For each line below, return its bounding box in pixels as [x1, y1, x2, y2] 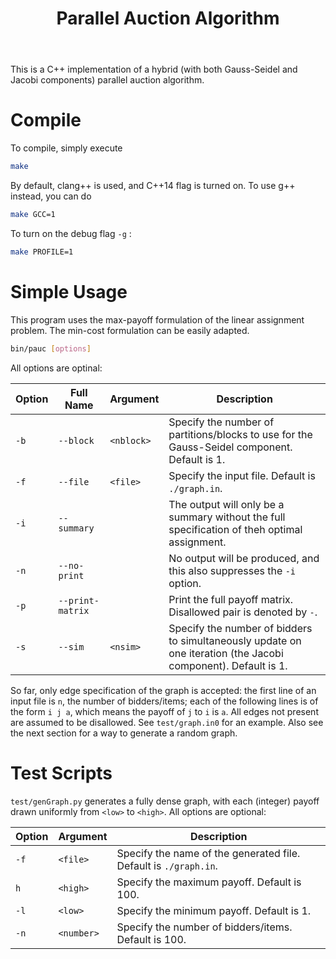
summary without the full [168, 510, 286, 524]
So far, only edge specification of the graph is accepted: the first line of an [10, 684, 317, 696]
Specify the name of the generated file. [116, 846, 301, 860]
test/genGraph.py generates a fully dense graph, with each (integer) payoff [10, 795, 320, 807]
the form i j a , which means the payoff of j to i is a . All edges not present [10, 705, 319, 717]
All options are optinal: [10, 362, 103, 374]
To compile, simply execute [10, 142, 123, 154]
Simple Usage [10, 280, 128, 303]
